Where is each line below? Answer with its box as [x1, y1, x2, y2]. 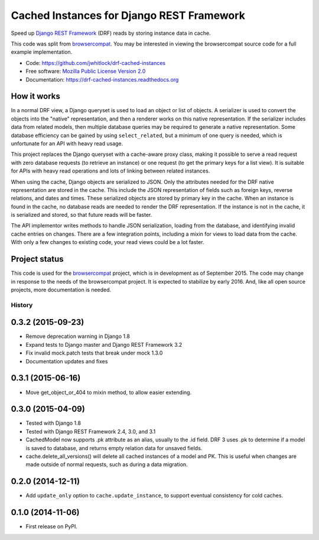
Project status [11, 254, 64, 264]
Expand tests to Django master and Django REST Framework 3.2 [25, 341, 183, 348]
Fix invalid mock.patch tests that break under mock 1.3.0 [25, 349, 163, 357]
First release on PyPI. [25, 523, 78, 530]
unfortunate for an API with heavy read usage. [11, 139, 123, 147]
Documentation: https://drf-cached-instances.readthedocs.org [25, 76, 179, 83]
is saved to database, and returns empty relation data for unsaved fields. [25, 444, 203, 451]
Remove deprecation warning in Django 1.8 [25, 333, 130, 340]
